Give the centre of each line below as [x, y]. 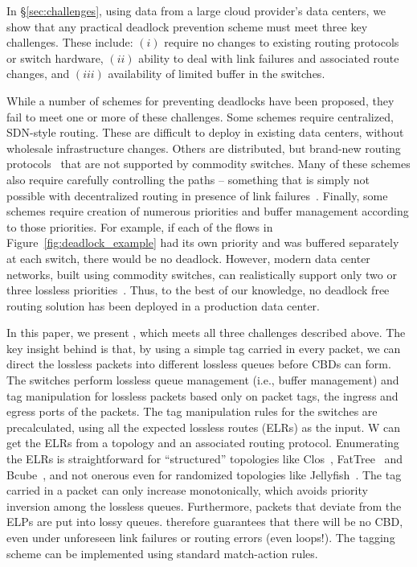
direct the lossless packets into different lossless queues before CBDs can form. [199, 364]
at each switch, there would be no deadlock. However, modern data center [188, 258]
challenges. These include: [70, 42]
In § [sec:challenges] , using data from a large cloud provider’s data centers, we [196, 10]
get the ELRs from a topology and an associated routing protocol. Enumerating [203, 443]
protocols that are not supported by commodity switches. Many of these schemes [208, 164]
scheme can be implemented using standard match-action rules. [162, 553]
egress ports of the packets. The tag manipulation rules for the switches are [192, 411]
